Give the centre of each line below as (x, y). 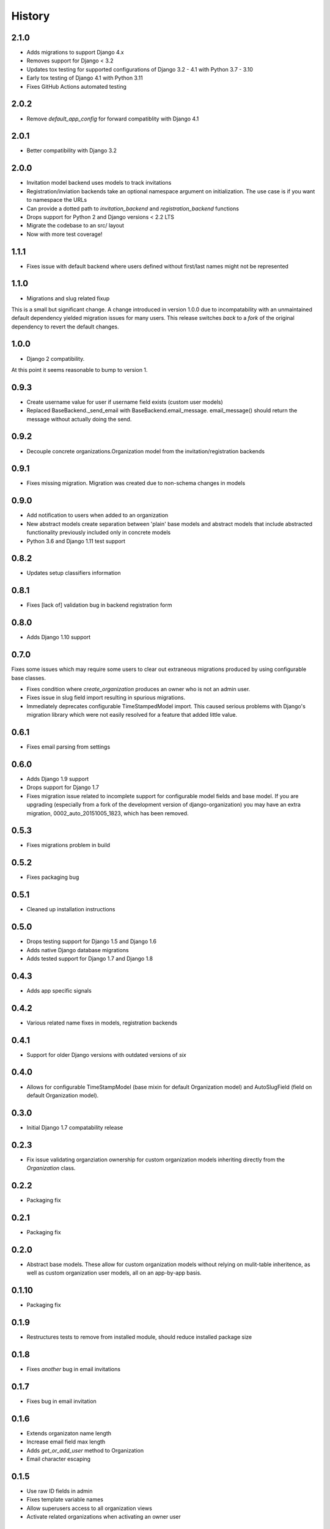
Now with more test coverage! (64, 234)
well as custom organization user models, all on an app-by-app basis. (114, 1273)
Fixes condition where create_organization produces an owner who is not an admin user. (138, 689)
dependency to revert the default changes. (65, 327)
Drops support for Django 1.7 (63, 787)
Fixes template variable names (65, 1500)
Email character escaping (59, 1459)
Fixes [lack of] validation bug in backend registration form (99, 605)
